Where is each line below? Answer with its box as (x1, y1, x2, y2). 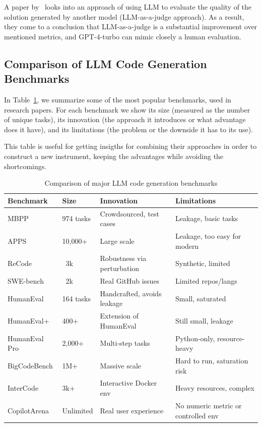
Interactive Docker (100, 378, 157, 388)
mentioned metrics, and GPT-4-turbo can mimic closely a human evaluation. (4, 31, 241, 41)
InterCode (8, 383, 39, 393)
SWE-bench (8, 275, 44, 286)
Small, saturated (175, 293, 226, 303)
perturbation (100, 263, 140, 274)
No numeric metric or (175, 400, 242, 410)
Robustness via (100, 253, 147, 263)
